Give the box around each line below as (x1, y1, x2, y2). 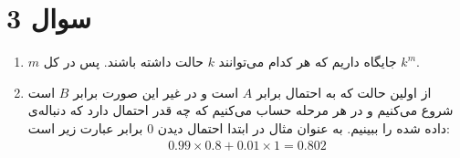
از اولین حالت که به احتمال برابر (256, 82, 432, 101)
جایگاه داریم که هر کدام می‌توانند (218, 52, 397, 71)
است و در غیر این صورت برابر (73, 82, 239, 101)
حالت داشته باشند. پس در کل (43, 52, 204, 71)
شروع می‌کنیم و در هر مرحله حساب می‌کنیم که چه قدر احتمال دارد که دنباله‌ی (27, 100, 454, 120)
